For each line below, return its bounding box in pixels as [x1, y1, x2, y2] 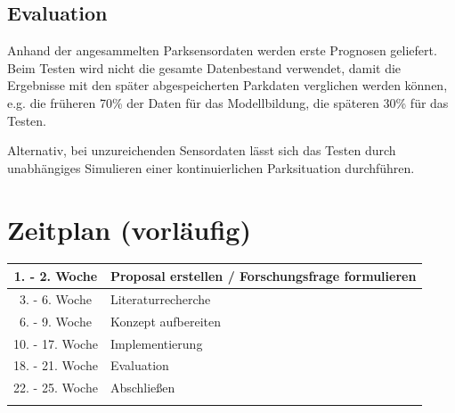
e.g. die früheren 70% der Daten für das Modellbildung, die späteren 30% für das [7, 93, 449, 112]
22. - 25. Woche [13, 378, 98, 397]
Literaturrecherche [110, 289, 211, 308]
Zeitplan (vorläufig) [7, 211, 251, 247]
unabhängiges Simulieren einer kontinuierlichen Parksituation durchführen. [7, 158, 415, 177]
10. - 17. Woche [13, 334, 98, 352]
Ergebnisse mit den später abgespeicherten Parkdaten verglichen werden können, [7, 76, 448, 95]
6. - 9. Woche [20, 311, 92, 330]
